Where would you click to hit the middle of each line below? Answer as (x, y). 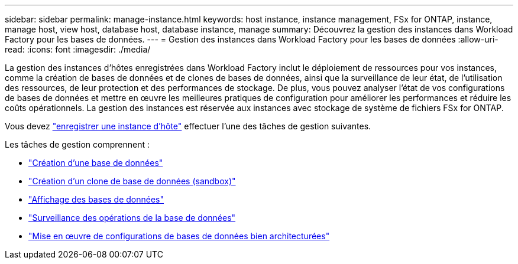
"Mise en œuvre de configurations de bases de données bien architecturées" (179, 236)
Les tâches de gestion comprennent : (77, 144)
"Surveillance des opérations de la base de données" (132, 218)
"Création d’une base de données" (96, 163)
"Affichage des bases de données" (96, 199)
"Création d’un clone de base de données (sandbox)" (132, 181)
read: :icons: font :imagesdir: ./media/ (78, 49)
